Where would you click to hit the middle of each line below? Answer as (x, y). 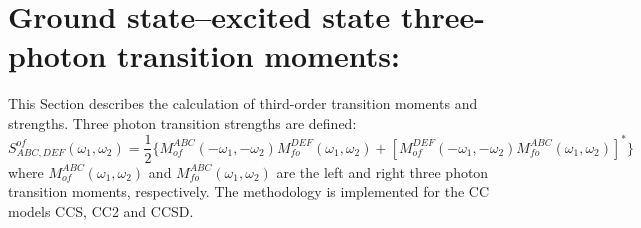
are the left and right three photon (382, 171)
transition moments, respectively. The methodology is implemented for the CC (249, 191)
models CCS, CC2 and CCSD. (101, 210)
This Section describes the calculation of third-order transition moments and (243, 103)
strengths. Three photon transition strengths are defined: (182, 122)
